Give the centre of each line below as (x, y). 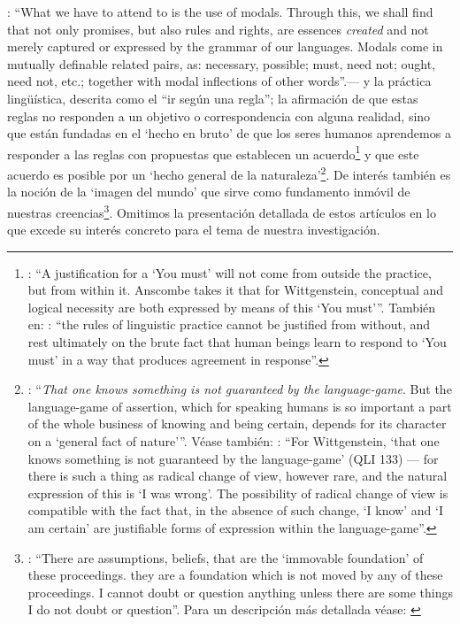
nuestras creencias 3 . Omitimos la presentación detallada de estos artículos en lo (222, 211)
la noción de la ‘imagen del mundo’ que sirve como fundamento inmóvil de (209, 192)
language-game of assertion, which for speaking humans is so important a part (240, 406)
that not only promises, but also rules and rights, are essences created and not (218, 29)
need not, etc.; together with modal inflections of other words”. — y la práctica (219, 81)
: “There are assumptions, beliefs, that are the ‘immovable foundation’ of (226, 557)
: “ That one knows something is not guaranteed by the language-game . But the (240, 389)
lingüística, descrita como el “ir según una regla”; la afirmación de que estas (213, 98)
